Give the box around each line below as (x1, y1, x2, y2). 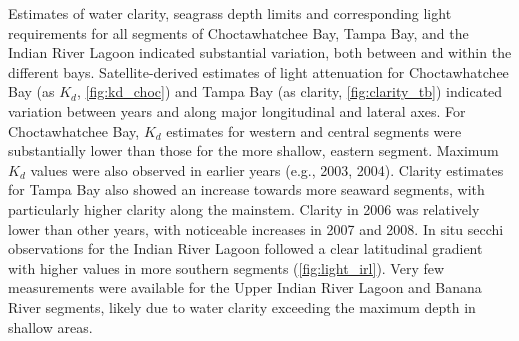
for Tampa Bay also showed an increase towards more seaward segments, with (8, 179, 485, 200)
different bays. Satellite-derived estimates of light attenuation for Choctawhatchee (8, 61, 509, 82)
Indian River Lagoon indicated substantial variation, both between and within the (8, 42, 512, 63)
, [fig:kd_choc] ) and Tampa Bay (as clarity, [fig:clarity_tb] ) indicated (76, 81, 503, 102)
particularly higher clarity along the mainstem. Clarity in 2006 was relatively (8, 198, 480, 219)
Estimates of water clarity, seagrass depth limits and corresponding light (8, 3, 452, 23)
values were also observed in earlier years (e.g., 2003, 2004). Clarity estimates (30, 159, 504, 180)
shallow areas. (8, 316, 93, 337)
